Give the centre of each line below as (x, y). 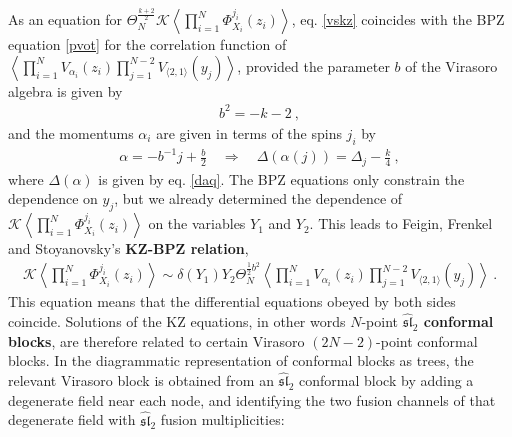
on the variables (197, 223)
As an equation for (65, 19)
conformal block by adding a (386, 380)
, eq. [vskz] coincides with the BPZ (398, 19)
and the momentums (71, 132)
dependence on (53, 198)
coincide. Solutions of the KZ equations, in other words (177, 321)
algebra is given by (65, 90)
